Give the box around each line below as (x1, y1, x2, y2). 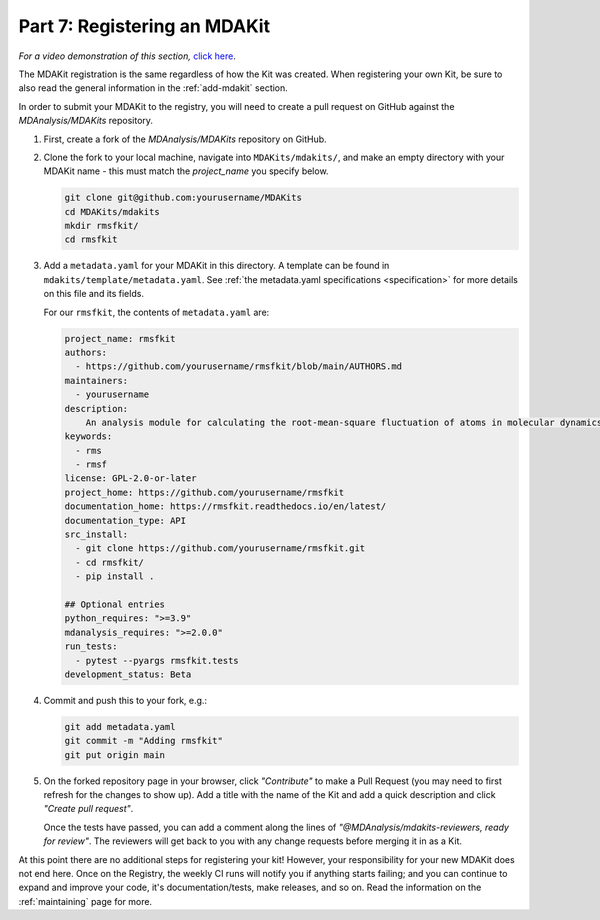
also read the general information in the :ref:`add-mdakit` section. (18, 82, 289, 94)
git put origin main (64, 749, 165, 760)
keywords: (64, 431, 113, 442)
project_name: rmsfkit (64, 333, 176, 344)
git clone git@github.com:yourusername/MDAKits (64, 192, 302, 204)
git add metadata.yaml (64, 721, 176, 732)
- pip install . (75, 571, 155, 582)
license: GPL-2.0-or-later (64, 473, 197, 484)
